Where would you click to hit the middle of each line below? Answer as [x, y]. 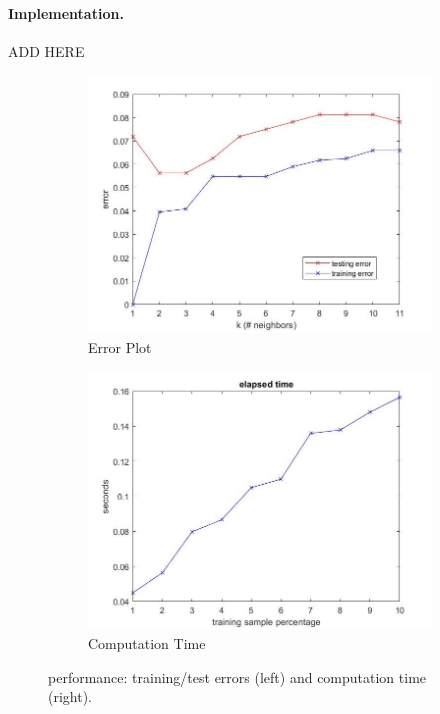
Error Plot [120, 346]
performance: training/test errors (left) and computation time [237, 676]
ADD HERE [46, 50]
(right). [70, 696]
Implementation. [66, 12]
